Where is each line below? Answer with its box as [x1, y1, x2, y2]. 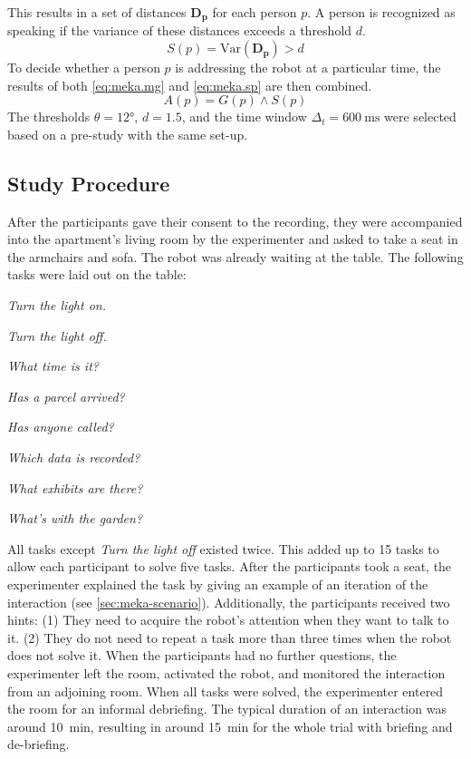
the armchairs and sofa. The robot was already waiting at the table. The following [7, 247, 464, 266]
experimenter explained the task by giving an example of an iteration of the [7, 574, 428, 593]
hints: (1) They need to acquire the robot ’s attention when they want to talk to [7, 610, 449, 629]
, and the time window [181, 107, 307, 126]
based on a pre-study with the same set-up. [7, 124, 248, 143]
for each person [212, 3, 297, 21]
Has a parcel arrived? [7, 386, 125, 405]
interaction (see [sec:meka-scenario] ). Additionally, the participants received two [7, 592, 450, 611]
